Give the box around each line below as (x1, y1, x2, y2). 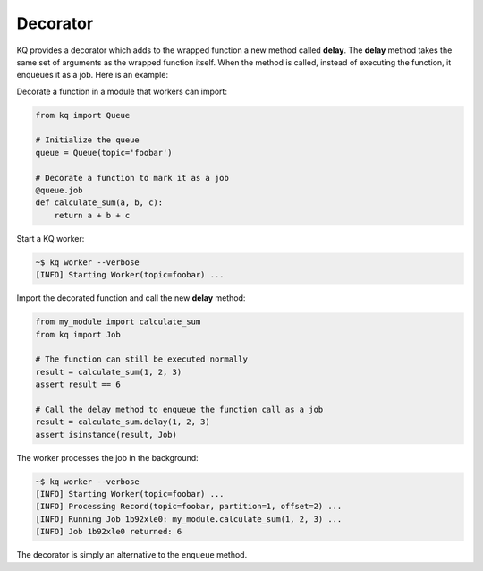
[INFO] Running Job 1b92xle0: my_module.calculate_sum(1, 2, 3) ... (35, 514, 343, 524)
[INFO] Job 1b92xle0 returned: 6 (35, 526, 182, 537)
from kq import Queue (35, 110, 131, 120)
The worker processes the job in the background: (16, 452, 199, 463)
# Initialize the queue (35, 135, 140, 145)
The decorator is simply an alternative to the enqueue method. (16, 550, 248, 560)
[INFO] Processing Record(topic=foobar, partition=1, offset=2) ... (35, 501, 343, 512)
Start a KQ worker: (16, 233, 85, 243)
